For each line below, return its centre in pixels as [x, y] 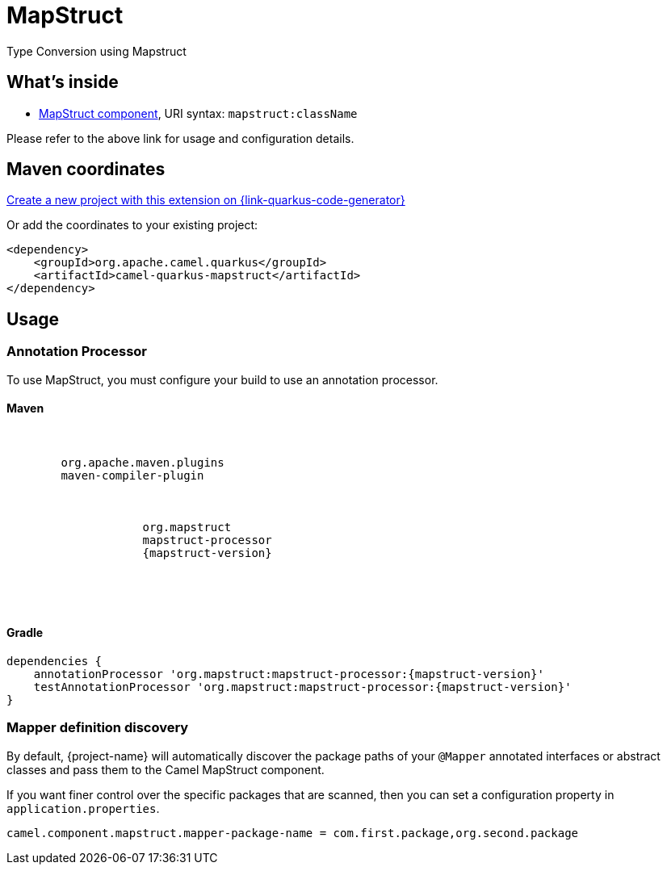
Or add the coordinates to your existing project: [132, 225]
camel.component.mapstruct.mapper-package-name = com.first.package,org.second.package [293, 833]
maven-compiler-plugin [132, 475]
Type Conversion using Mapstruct [96, 51]
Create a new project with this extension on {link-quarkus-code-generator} [206, 200]
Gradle [25, 633]
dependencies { [55, 662]
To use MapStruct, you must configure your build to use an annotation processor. [222, 379]
